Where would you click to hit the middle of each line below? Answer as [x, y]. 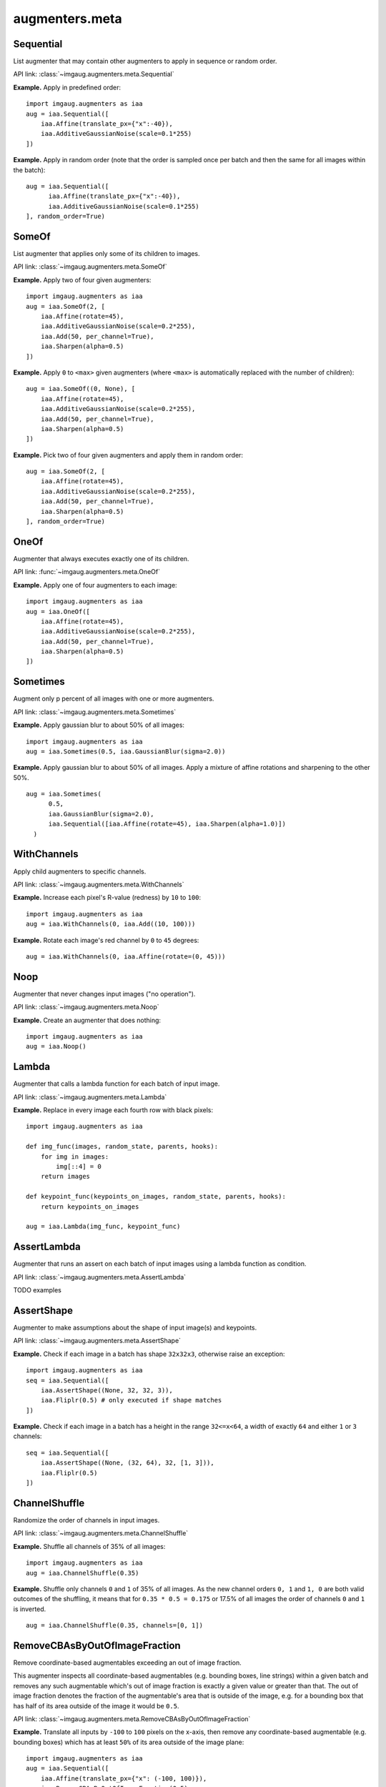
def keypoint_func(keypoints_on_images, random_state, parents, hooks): [156, 1197]
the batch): [29, 170]
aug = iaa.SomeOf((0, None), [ [81, 389]
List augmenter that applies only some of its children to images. [107, 254]
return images [65, 1177]
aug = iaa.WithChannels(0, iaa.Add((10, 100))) [111, 924]
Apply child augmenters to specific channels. [80, 871]
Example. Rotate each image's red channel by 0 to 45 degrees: [106, 940]
